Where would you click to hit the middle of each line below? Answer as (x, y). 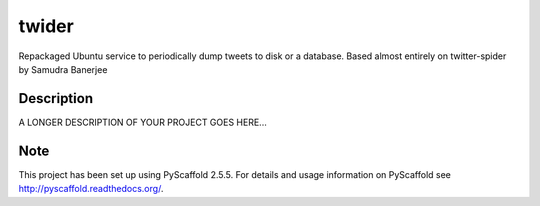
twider (46, 26)
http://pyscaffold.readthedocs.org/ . (91, 189)
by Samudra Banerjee (63, 69)
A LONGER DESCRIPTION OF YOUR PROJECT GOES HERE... (142, 122)
